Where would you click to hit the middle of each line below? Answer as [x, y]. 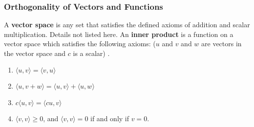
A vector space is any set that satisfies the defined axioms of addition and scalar [127, 25]
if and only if [110, 118]
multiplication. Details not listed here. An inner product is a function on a [119, 34]
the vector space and [35, 53]
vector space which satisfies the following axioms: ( [80, 44]
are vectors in [222, 44]
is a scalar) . [91, 53]
